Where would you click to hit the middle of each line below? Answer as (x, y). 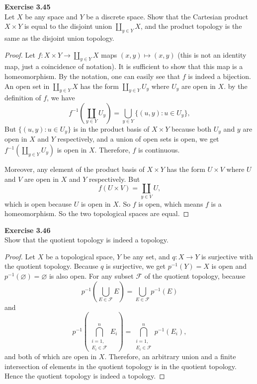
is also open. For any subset (91, 276)
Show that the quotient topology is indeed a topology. (86, 240)
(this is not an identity (212, 54)
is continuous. (159, 150)
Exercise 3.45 (28, 6)
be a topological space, (80, 256)
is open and (229, 266)
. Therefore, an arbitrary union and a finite (170, 356)
